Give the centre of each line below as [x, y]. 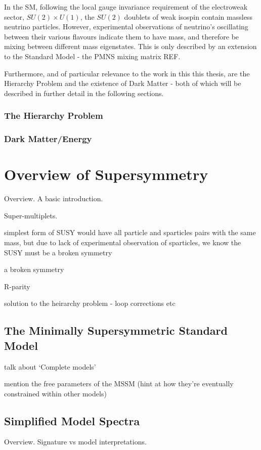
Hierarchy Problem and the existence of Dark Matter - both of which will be [123, 83]
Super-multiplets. [31, 215]
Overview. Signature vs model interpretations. [75, 442]
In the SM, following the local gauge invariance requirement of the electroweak [126, 7]
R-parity [17, 286]
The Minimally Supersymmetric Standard [116, 330]
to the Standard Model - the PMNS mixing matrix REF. [92, 56]
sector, [14, 16]
